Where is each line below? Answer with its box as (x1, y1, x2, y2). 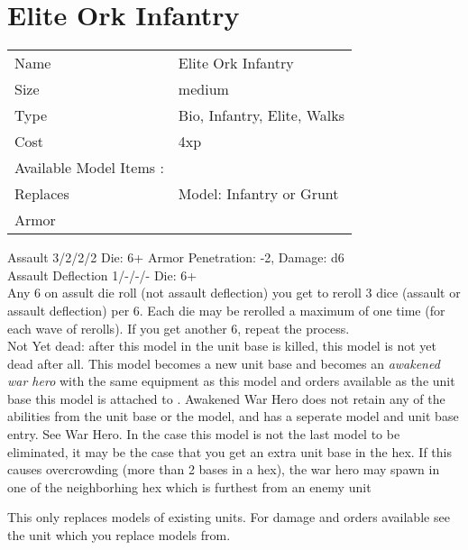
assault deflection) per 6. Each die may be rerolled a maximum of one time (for (7, 300, 445, 319)
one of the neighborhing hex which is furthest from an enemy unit (7, 477, 372, 496)
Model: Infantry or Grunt (178, 183, 339, 205)
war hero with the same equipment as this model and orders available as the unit (7, 371, 455, 390)
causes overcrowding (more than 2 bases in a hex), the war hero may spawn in (7, 460, 440, 479)
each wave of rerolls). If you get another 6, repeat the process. (7, 318, 350, 337)
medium (178, 78, 229, 100)
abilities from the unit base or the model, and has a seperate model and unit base (7, 407, 459, 426)
